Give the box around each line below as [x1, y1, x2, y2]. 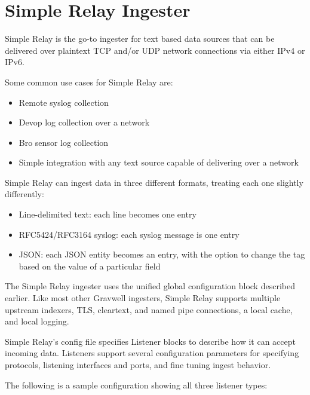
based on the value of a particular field [19, 259, 161, 272]
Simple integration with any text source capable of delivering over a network [19, 156, 299, 169]
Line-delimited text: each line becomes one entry [19, 208, 197, 221]
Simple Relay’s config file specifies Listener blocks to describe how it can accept [5, 335, 296, 347]
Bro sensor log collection [19, 136, 109, 148]
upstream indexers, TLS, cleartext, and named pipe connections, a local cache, [5, 303, 293, 316]
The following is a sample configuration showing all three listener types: [5, 378, 268, 391]
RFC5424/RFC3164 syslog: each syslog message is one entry [19, 228, 240, 240]
